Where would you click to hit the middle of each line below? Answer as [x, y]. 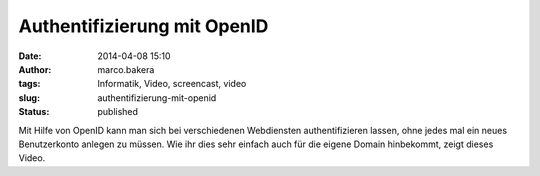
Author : [35, 69]
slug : [29, 97]
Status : [34, 112]
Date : [30, 56]
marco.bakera [126, 69]
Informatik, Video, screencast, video [172, 84]
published [118, 112]
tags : [29, 84]
